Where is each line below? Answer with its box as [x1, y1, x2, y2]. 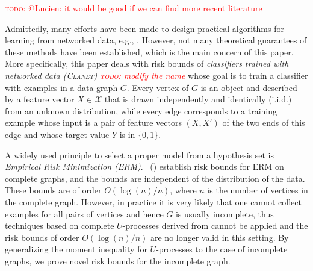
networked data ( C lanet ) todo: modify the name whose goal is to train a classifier [5, 69, 308, 81]
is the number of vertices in [207, 184, 308, 196]
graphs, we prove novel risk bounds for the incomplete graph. [5, 254, 231, 267]
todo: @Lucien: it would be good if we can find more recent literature [5, 2, 262, 14]
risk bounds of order [5, 231, 79, 243]
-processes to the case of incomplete [156, 243, 288, 255]
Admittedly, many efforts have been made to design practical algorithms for [5, 22, 284, 34]
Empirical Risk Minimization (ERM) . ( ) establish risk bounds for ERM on [5, 160, 284, 173]
